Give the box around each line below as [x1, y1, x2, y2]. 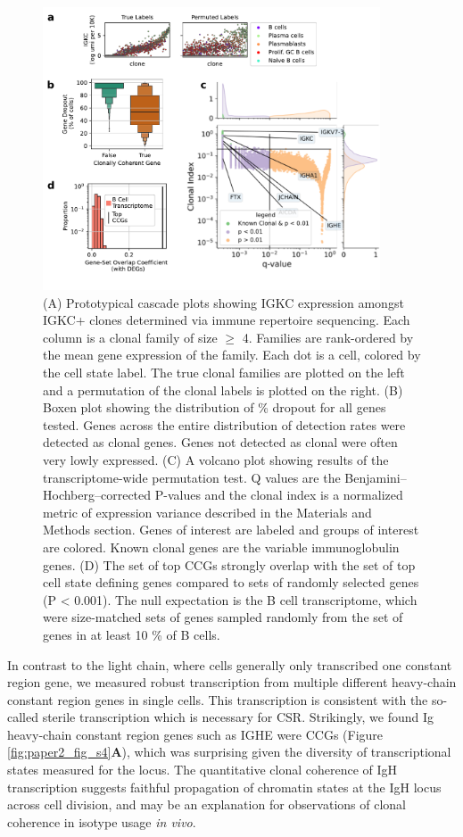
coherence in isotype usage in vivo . [7, 812, 196, 831]
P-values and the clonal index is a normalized [154, 485, 403, 504]
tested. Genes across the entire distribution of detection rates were [43, 415, 406, 434]
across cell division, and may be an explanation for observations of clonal [7, 795, 406, 814]
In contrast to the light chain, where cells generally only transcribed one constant [7, 655, 452, 674]
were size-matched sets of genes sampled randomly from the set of [43, 608, 403, 626]
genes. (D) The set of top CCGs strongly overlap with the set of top [43, 555, 416, 574]
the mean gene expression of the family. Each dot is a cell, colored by [43, 345, 421, 364]
